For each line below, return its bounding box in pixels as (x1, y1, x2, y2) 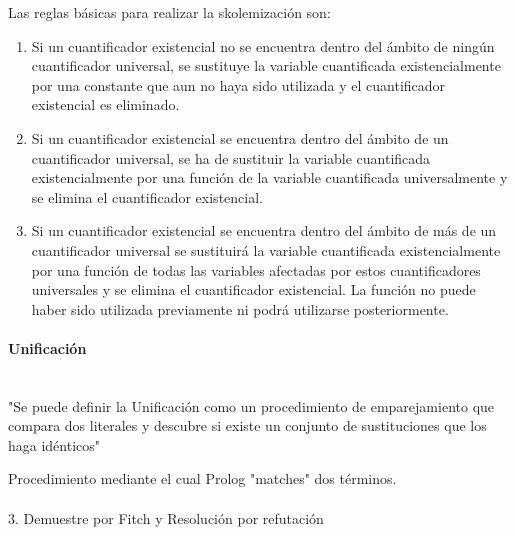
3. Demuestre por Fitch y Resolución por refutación (8, 507, 324, 528)
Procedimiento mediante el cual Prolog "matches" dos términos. (8, 468, 397, 489)
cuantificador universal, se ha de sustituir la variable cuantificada (31, 147, 431, 168)
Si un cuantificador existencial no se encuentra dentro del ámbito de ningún (31, 35, 495, 56)
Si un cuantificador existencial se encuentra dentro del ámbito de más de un (31, 220, 497, 241)
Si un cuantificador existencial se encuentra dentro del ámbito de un (31, 127, 449, 148)
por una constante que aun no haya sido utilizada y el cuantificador (31, 74, 446, 95)
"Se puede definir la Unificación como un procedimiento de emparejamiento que (8, 395, 495, 416)
